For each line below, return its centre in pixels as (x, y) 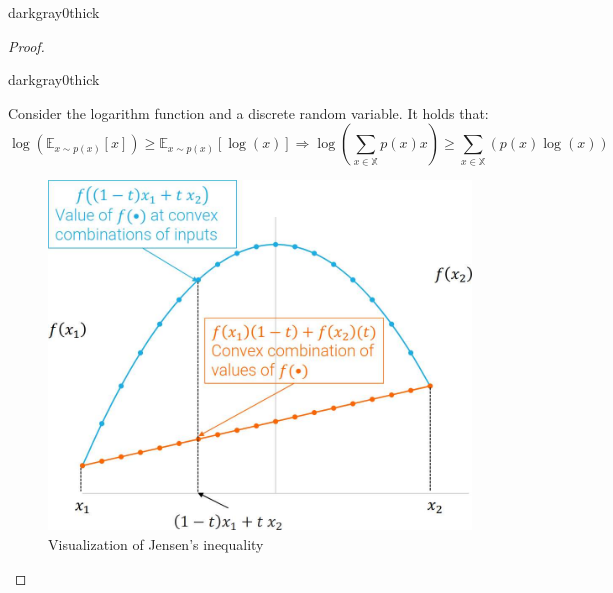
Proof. (26, 45)
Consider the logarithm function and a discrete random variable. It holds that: (248, 112)
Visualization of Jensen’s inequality (156, 544)
